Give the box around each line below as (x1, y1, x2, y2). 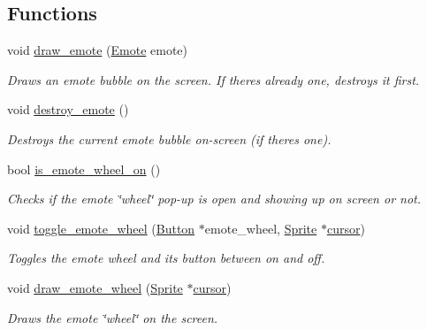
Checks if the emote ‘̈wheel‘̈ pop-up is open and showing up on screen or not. (7, 189, 422, 208)
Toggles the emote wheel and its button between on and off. (7, 249, 325, 267)
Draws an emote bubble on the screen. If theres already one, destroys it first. (7, 70, 420, 88)
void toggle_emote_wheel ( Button (7, 219, 195, 237)
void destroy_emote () (7, 100, 129, 119)
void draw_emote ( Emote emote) (7, 41, 187, 59)
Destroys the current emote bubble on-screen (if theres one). (7, 129, 332, 148)
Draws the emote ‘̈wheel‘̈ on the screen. (7, 308, 218, 326)
